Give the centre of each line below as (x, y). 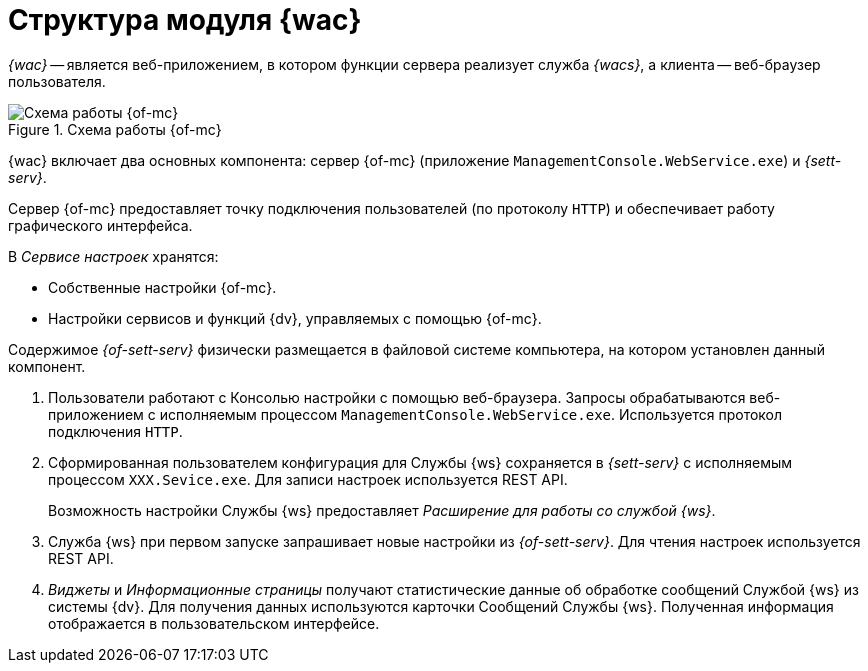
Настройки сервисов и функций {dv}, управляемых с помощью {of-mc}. (295, 318)
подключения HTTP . (115, 431)
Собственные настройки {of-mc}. (162, 287)
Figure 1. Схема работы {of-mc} (115, 129)
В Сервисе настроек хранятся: (113, 256)
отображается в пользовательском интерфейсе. (214, 623)
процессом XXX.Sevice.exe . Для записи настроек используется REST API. (308, 479)
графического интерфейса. (100, 225)
